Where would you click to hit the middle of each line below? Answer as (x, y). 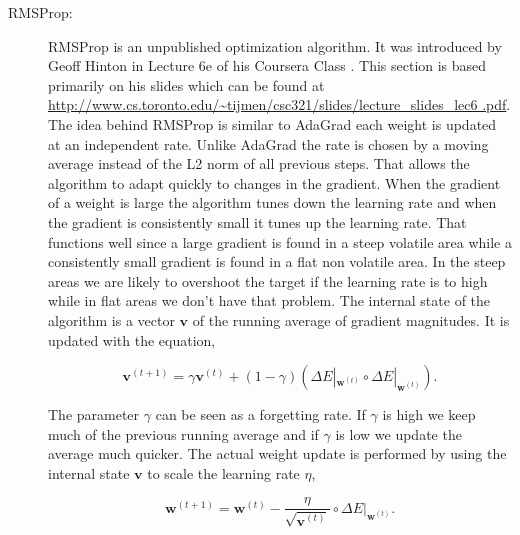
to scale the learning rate (223, 472)
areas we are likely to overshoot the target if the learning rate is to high (268, 280)
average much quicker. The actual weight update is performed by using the (277, 453)
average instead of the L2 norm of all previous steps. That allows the (259, 163)
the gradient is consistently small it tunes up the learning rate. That (257, 221)
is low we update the (398, 433)
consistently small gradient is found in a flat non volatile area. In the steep (277, 261)
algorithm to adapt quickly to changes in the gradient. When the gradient (274, 182)
